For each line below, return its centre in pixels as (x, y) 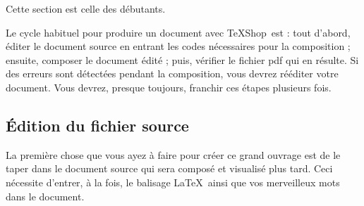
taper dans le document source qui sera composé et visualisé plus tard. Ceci (169, 168)
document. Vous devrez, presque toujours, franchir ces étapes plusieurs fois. (169, 87)
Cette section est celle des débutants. (86, 8)
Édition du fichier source (97, 125)
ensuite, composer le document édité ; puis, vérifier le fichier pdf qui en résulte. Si (182, 59)
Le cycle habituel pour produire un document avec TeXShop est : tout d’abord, (178, 32)
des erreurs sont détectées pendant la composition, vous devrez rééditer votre (172, 73)
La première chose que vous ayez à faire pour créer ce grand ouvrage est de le (173, 154)
